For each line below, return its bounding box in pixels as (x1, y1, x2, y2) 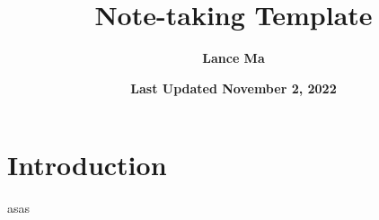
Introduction (7, 146, 167, 183)
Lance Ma (202, 48, 265, 67)
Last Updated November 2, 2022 (130, 78, 337, 97)
